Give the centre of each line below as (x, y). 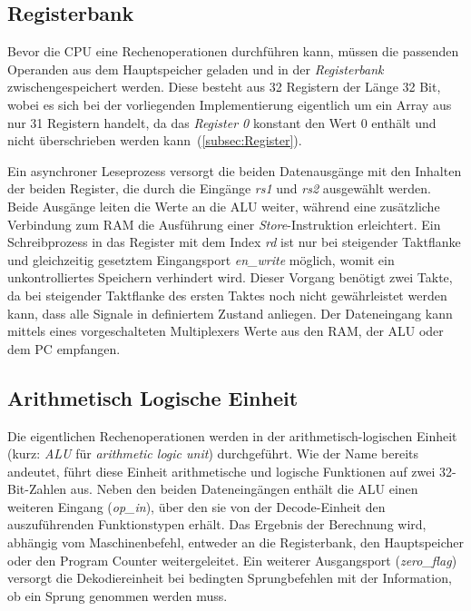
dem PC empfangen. (64, 348)
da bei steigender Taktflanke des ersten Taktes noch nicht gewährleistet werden (227, 295)
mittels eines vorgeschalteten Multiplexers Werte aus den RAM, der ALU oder (226, 331)
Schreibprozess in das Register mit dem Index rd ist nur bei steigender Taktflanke (234, 242)
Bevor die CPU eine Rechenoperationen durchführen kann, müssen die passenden (233, 51)
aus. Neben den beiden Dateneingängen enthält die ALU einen (244, 489)
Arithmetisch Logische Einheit (153, 397)
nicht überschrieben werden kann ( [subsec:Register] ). (155, 140)
